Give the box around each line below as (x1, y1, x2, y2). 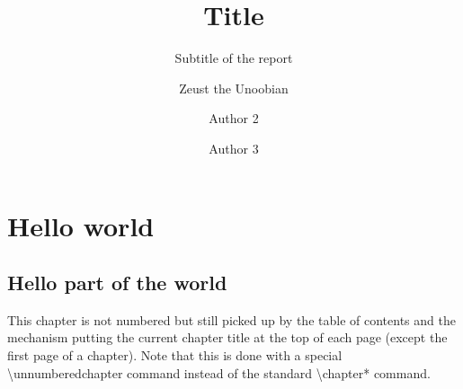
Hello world (7, 207, 155, 243)
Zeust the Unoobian (179, 78, 289, 97)
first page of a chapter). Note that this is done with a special (7, 346, 343, 365)
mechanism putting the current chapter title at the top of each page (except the (7, 328, 448, 347)
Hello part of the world (7, 269, 227, 296)
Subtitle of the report (174, 49, 293, 67)
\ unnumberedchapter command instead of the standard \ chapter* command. (7, 363, 431, 382)
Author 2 (209, 109, 259, 128)
